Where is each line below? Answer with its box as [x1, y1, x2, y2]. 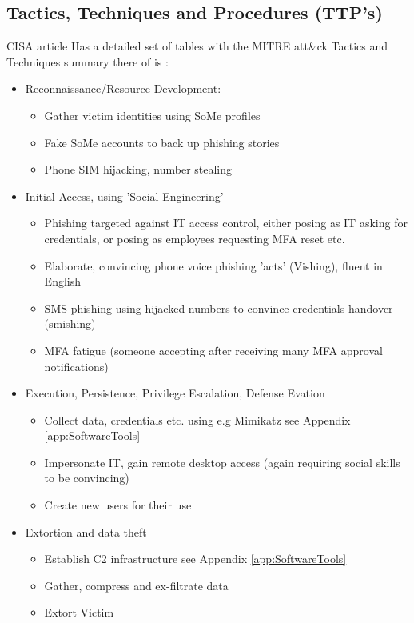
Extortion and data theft [25, 523, 147, 540]
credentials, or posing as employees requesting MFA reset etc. [44, 230, 345, 246]
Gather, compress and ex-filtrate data [44, 577, 229, 593]
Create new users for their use [44, 497, 192, 513]
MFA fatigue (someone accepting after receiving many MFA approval [44, 341, 383, 358]
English [44, 273, 81, 290]
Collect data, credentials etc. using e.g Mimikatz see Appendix [44, 411, 351, 428]
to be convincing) [44, 469, 129, 486]
